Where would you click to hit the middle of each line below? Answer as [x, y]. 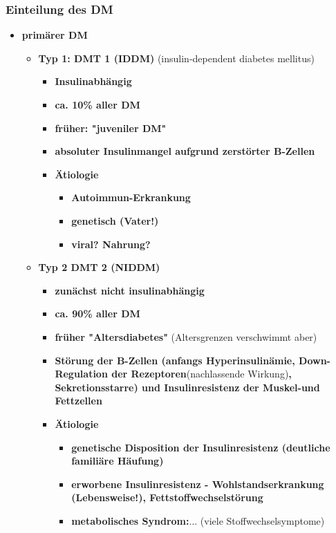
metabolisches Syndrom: [130, 520]
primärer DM [55, 35]
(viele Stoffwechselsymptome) [262, 520]
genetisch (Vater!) [115, 220]
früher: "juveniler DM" [111, 128]
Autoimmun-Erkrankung [131, 197]
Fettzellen [78, 401]
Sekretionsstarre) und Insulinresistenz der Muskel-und [187, 387]
